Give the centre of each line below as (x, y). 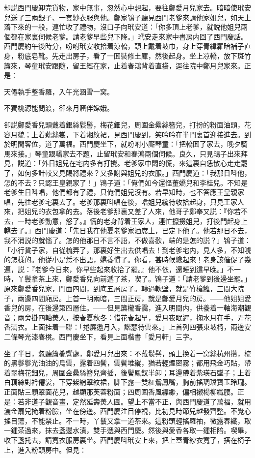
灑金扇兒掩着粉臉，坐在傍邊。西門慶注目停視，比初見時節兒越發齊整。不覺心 (127, 411)
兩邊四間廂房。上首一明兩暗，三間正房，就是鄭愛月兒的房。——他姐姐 (131, 298)
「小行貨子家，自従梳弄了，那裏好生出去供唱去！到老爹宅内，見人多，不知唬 (127, 250)
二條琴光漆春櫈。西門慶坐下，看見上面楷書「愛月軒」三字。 (100, 336)
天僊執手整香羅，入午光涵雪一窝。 (59, 91)
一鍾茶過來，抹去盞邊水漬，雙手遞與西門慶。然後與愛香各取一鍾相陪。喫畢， (127, 430)
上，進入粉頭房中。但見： (45, 449)
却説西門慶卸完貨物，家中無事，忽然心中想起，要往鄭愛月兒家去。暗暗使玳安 (127, 7)
